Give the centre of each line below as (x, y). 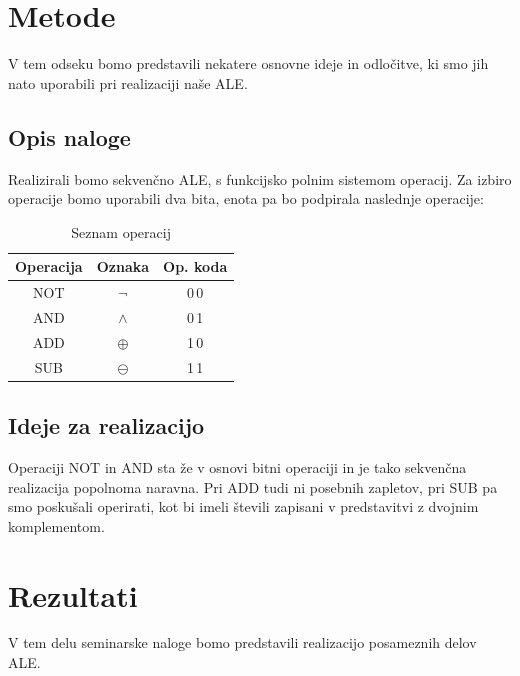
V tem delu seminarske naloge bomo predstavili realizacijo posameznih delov (242, 642)
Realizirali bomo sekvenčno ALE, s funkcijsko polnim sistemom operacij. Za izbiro (260, 178)
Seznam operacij (121, 231)
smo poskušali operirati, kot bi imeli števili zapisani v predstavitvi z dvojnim (243, 506)
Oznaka (123, 266)
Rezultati (73, 594)
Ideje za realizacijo (106, 425)
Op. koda (195, 266)
